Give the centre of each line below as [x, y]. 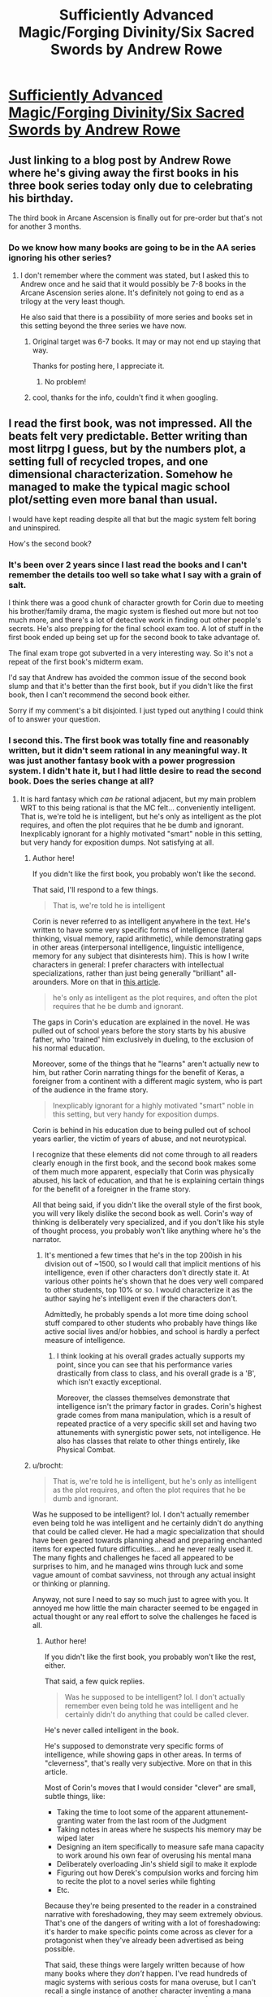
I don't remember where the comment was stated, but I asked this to [134, 275]
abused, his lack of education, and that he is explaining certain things [148, 1180]
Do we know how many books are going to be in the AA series [132, 248]
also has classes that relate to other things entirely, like [148, 1441]
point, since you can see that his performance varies [145, 1364]
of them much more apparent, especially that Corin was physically [143, 1171]
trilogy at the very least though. [73, 301]
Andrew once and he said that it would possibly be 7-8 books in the [133, 284]
